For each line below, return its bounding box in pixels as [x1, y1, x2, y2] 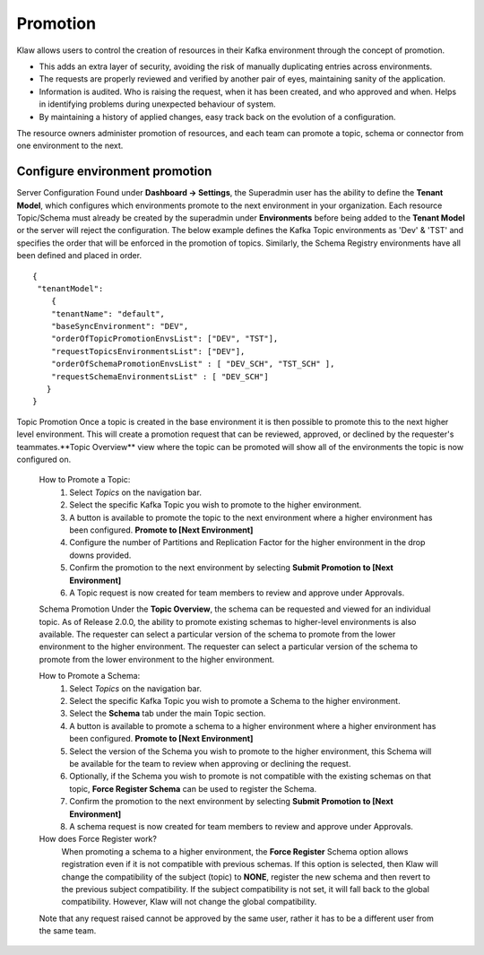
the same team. [39, 925, 97, 936]
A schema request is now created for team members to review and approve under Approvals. [69, 820, 414, 831]
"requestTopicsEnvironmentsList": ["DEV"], [50, 346, 246, 356]
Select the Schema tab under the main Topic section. [69, 708, 266, 719]
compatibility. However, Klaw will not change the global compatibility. [61, 897, 317, 907]
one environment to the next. [16, 140, 124, 152]
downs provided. [69, 550, 132, 560]
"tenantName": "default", [50, 308, 166, 318]
